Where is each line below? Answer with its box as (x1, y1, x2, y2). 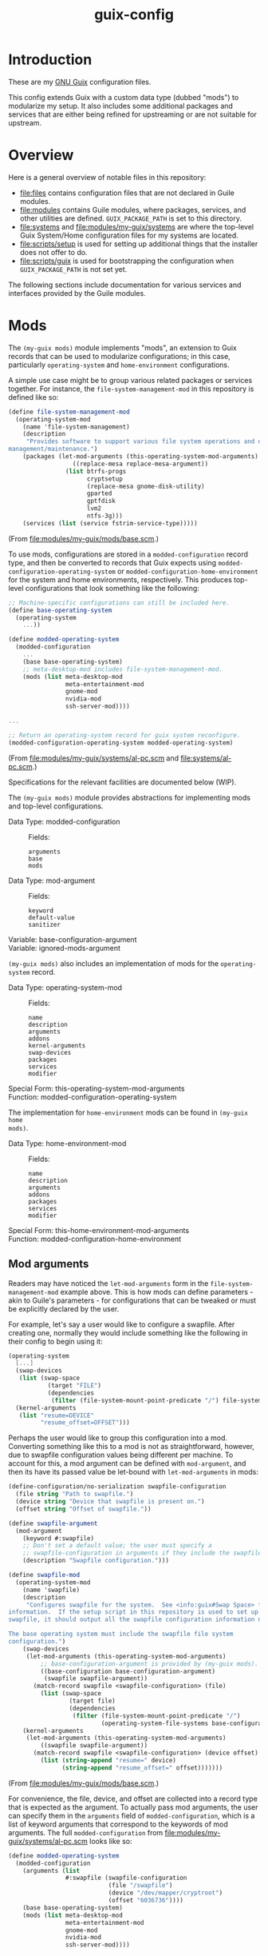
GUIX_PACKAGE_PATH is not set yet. (19, 264, 128, 273)
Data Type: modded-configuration (8, 816, 120, 826)
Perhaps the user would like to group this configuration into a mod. (8, 1433, 228, 1443)
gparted (86, 489, 112, 497)
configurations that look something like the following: (25, 583, 199, 593)
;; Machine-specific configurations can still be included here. (8, 598, 230, 607)
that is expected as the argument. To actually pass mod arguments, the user (8, 1802, 258, 1812)
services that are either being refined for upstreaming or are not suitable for (8, 110, 258, 119)
